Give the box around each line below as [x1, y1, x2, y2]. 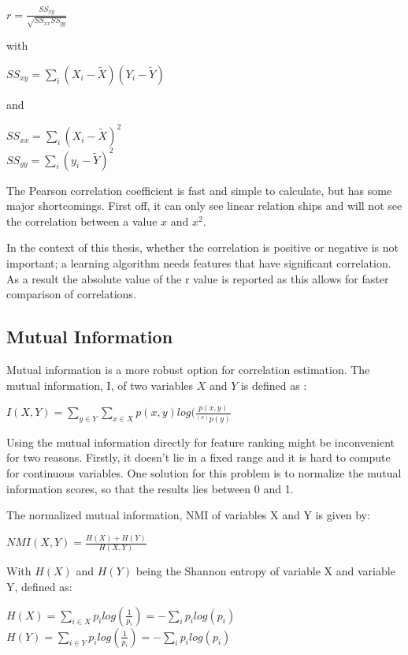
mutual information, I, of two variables [6, 376, 194, 393]
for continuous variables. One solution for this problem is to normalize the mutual [6, 465, 402, 481]
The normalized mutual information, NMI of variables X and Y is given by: [6, 507, 370, 523]
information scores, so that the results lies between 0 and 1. [6, 480, 294, 496]
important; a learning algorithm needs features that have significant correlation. [6, 254, 391, 271]
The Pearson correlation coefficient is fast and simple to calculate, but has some [6, 182, 392, 198]
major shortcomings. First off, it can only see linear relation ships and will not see [6, 197, 402, 214]
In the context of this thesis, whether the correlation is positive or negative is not [6, 239, 399, 256]
